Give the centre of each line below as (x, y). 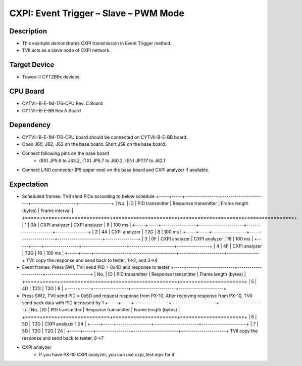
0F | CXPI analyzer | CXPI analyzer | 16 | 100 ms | (202, 239)
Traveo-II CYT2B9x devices (51, 77)
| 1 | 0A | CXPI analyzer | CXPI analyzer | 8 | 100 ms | (77, 225)
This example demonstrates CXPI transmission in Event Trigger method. (97, 44)
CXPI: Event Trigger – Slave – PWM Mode (97, 13)
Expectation (29, 184)
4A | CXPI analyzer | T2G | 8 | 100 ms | (141, 232)
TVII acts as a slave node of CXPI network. (66, 50)
